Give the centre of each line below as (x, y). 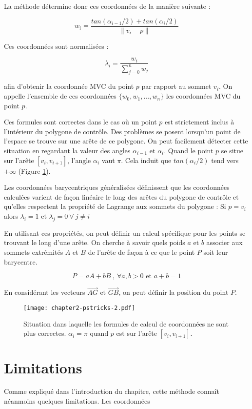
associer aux (224, 242)
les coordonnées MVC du (203, 96)
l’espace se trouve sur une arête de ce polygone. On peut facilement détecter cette (126, 141)
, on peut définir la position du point (174, 292)
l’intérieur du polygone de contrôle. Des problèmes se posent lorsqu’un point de (122, 131)
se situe (232, 151)
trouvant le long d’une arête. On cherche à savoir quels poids (95, 242)
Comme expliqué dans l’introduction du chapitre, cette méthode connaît (112, 391)
